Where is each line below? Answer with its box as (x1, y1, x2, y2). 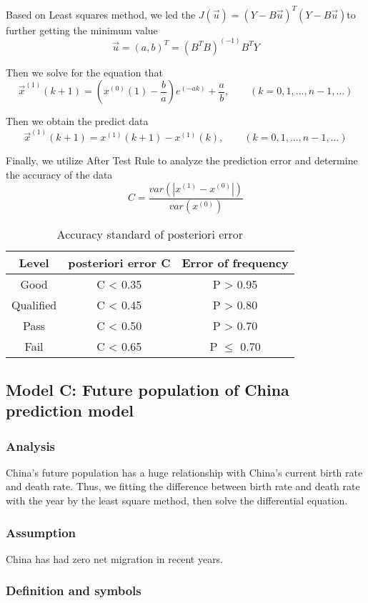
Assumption (6, 523, 76, 541)
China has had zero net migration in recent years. (6, 551, 224, 566)
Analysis (6, 437, 56, 454)
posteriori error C (68, 254, 171, 271)
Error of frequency (181, 254, 289, 271)
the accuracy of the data (6, 166, 113, 181)
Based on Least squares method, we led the (6, 6, 196, 21)
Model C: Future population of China (6, 378, 289, 400)
